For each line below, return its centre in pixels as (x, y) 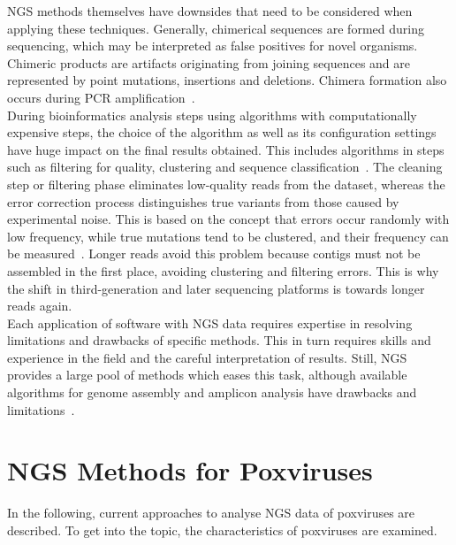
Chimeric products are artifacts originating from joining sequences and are (209, 62)
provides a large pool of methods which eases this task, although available (207, 375)
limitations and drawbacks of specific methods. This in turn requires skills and (219, 340)
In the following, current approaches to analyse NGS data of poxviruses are (211, 513)
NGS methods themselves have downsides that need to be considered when (210, 11)
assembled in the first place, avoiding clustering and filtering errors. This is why (223, 270)
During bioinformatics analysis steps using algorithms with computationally (212, 115)
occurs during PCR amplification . (101, 97)
